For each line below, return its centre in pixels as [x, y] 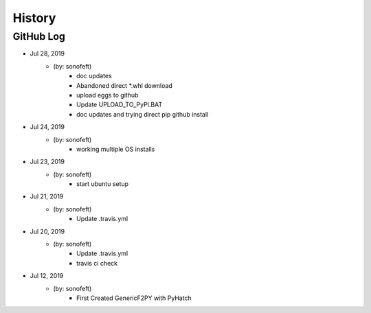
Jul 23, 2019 [47, 162]
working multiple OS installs [116, 149]
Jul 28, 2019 [47, 54]
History [34, 18]
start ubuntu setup [103, 184]
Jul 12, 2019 [47, 276]
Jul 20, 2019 [47, 231]
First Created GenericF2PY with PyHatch [134, 298]
